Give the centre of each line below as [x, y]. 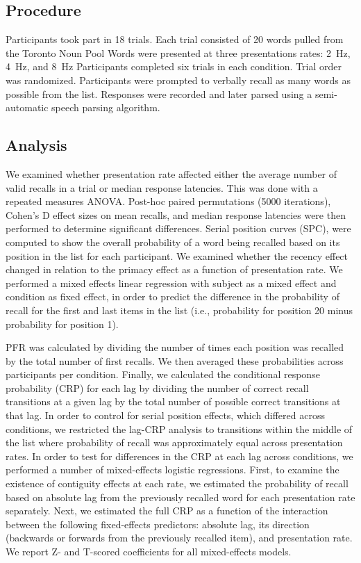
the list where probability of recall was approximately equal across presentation [174, 442]
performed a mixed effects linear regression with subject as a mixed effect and [171, 283]
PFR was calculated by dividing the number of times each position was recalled [175, 347]
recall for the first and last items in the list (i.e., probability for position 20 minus [179, 310]
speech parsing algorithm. [106, 107]
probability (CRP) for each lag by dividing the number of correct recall [157, 387]
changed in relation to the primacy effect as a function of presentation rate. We [174, 269]
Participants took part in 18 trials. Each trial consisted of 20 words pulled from [175, 39]
